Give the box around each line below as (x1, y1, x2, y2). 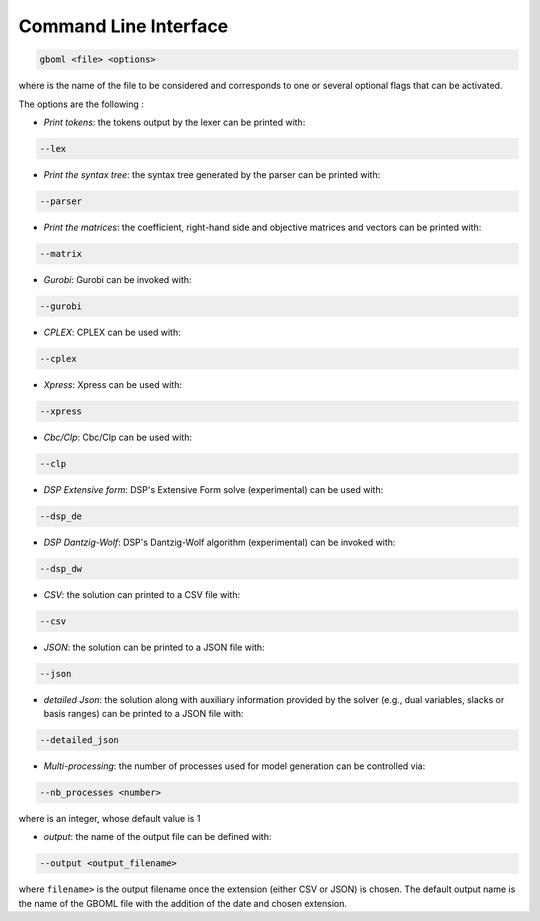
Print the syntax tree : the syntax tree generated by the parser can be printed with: (43, 168, 381, 180)
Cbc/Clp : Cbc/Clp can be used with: (43, 431, 192, 443)
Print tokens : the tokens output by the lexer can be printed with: (43, 116, 306, 128)
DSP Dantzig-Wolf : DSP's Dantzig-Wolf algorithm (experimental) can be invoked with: (43, 536, 396, 548)
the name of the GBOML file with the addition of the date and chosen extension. (18, 897, 348, 909)
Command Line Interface (18, 15, 229, 37)
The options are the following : (18, 98, 145, 110)
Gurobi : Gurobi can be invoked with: (43, 273, 192, 285)
